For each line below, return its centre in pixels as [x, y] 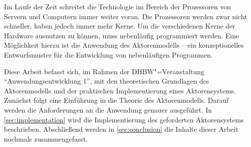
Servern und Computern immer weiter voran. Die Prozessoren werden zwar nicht [126, 16]
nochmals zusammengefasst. [46, 138]
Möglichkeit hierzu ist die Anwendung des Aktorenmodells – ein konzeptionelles [124, 45]
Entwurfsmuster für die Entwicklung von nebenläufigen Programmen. [109, 54]
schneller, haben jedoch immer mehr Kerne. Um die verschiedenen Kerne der [120, 26]
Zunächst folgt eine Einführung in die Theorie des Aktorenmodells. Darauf [116, 100]
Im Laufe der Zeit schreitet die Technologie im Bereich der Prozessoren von [118, 6]
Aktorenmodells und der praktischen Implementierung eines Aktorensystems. [120, 90]
